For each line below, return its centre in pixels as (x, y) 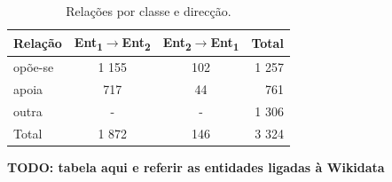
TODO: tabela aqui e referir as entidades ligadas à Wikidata (196, 166)
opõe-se (34, 66)
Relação (38, 42)
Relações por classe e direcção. (149, 11)
